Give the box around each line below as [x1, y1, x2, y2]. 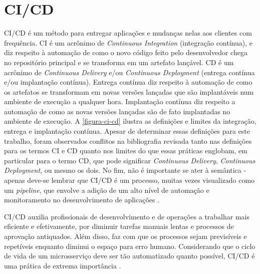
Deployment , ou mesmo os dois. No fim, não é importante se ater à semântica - [4, 165, 246, 175]
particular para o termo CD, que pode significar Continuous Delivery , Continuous [4, 155, 255, 165]
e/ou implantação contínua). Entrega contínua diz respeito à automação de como [4, 77, 252, 87]
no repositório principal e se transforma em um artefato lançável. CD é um [4, 57, 234, 67]
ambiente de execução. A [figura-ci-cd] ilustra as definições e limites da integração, [4, 116, 256, 126]
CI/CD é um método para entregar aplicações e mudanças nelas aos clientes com [4, 28, 252, 38]
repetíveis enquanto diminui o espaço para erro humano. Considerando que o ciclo [4, 240, 255, 251]
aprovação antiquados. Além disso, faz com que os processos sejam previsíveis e [4, 231, 247, 241]
